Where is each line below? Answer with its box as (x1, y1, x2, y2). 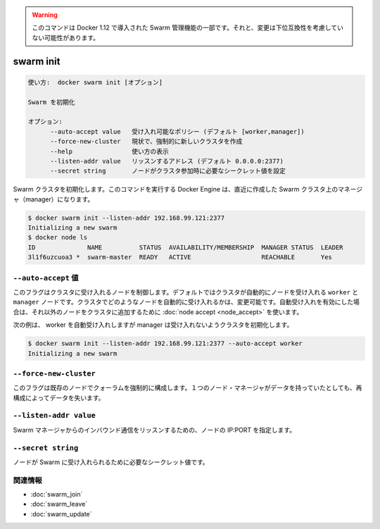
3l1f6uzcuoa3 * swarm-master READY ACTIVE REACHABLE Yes (27, 254, 332, 261)
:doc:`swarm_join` (30, 490, 83, 499)
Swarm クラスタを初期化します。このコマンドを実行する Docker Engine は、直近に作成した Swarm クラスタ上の (13, 185, 338, 194)
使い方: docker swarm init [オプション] (27, 78, 163, 86)
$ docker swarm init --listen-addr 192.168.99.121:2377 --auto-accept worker (27, 340, 303, 348)
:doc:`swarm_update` (30, 509, 92, 518)
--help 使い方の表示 (50, 147, 169, 155)
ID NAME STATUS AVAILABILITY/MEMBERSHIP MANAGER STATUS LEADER (27, 243, 344, 251)
